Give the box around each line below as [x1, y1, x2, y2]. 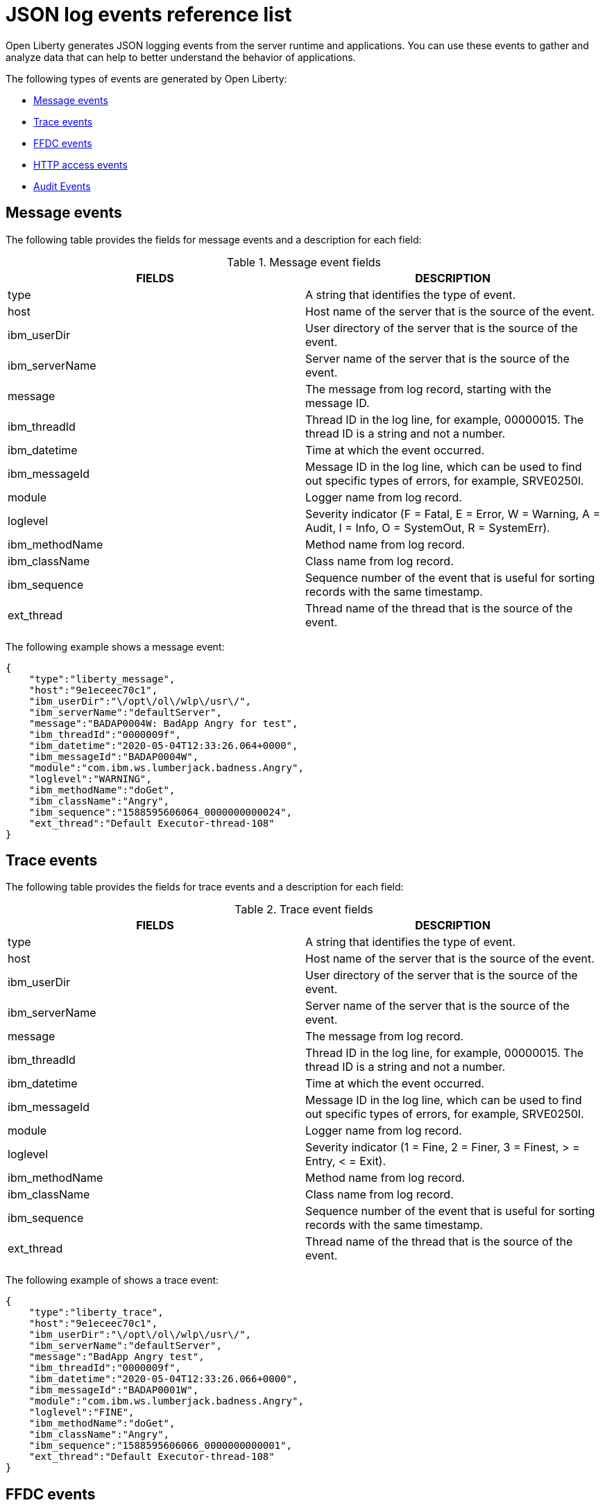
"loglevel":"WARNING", [28, 773, 152, 784]
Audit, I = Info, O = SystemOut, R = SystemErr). [305, 520, 550, 535]
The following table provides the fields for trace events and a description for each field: [6, 881, 404, 893]
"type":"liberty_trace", [28, 1307, 164, 1318]
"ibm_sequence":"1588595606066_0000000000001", [28, 1440, 293, 1452]
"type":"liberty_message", [28, 673, 176, 685]
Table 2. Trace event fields [235, 902, 373, 917]
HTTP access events [33, 158, 128, 171]
